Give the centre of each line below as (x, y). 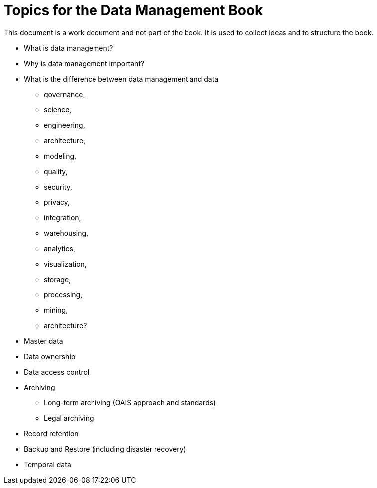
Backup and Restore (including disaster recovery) (105, 449)
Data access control (57, 372)
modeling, (60, 156)
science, (58, 109)
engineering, (64, 125)
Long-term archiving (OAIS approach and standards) (130, 402)
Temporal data (47, 464)
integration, (62, 217)
